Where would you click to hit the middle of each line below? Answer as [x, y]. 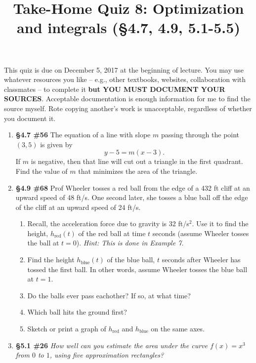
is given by [56, 144]
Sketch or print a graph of [67, 329]
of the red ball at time [112, 233]
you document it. [30, 118]
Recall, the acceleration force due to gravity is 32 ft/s [108, 223]
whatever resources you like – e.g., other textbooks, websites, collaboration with [125, 79]
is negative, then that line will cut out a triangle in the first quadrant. [137, 161]
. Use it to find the [220, 223]
